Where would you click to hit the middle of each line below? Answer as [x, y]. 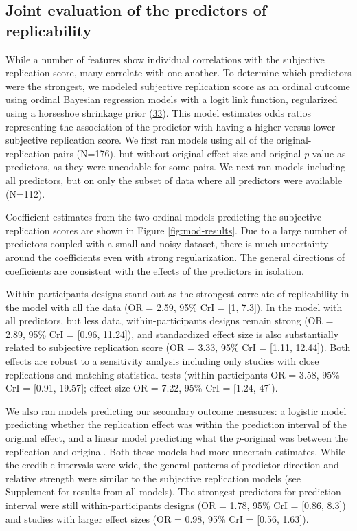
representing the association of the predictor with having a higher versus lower [171, 126]
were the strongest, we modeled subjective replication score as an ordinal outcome [178, 86]
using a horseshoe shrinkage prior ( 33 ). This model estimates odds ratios [158, 112]
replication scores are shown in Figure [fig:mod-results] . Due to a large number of [176, 230]
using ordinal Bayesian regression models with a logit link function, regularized [172, 99]
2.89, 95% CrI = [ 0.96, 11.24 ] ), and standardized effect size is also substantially [172, 334]
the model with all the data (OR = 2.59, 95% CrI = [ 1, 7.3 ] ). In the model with [174, 307]
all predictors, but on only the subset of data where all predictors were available [174, 180]
